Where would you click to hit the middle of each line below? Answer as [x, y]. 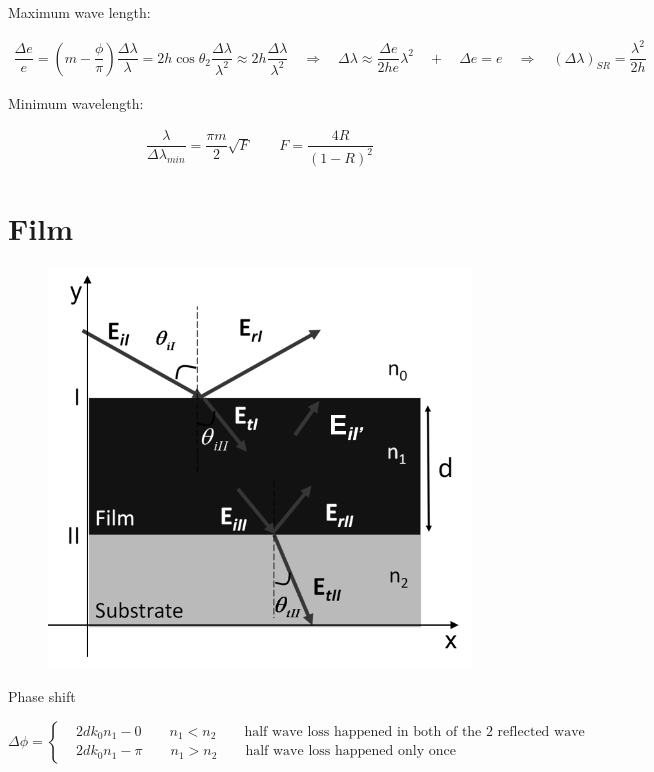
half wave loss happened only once [350, 751]
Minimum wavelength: [76, 102]
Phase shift [42, 696]
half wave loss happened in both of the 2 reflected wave [414, 731]
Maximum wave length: [79, 12]
